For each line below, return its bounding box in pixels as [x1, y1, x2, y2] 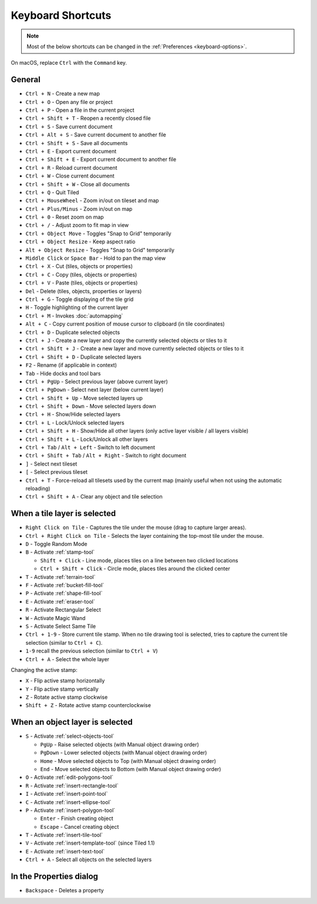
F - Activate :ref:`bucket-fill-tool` [25, 582, 104, 589]
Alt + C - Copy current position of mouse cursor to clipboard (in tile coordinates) [25, 320, 225, 327]
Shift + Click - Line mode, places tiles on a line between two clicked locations [40, 557, 238, 564]
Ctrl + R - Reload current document [25, 164, 117, 171]
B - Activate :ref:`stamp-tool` [25, 548, 95, 555]
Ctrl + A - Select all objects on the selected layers [25, 856, 152, 863]
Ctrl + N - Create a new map [25, 90, 100, 97]
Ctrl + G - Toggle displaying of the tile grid [25, 296, 134, 303]
